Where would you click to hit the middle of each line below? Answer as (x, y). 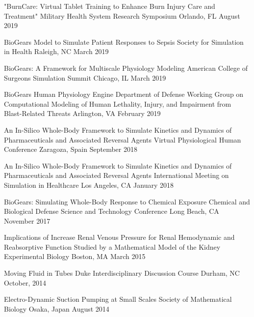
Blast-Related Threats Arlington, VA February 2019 (82, 113)
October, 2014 (25, 282)
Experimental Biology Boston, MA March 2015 (75, 256)
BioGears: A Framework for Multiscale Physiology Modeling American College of (126, 68)
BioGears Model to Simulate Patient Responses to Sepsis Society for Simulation (124, 42)
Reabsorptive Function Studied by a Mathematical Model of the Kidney (112, 246)
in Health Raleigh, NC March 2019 (56, 51)
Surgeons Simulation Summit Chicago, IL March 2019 (85, 77)
